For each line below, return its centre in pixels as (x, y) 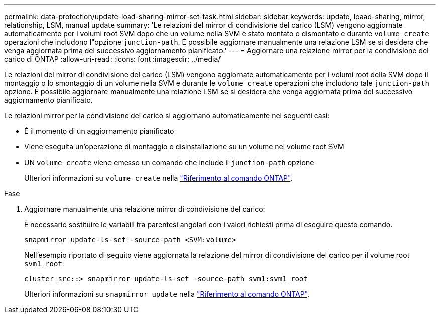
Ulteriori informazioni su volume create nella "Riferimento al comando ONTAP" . (158, 178)
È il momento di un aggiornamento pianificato (99, 131)
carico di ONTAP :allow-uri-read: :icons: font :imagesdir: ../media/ (113, 59)
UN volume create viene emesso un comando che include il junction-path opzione (169, 162)
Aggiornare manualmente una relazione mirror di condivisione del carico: (145, 209)
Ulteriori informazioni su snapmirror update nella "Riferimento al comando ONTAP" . (167, 294)
